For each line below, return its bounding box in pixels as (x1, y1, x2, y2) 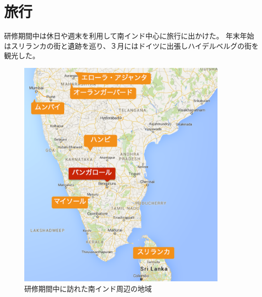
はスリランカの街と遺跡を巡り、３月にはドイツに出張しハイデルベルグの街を (4, 40, 259, 51)
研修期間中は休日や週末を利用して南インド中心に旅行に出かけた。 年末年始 (4, 30, 254, 41)
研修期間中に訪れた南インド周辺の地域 (24, 283, 152, 294)
